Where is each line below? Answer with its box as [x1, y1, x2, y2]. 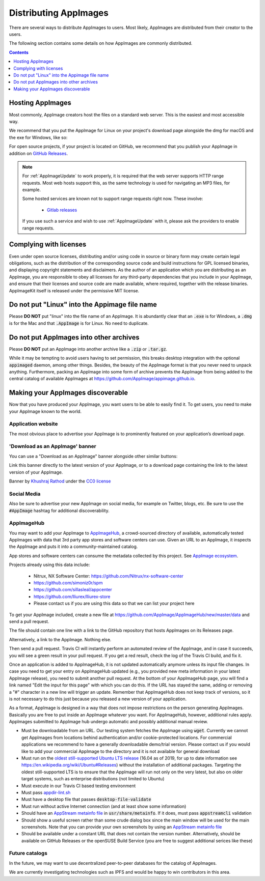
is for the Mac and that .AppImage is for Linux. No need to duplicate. [9, 320, 149, 326]
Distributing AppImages [9, 7, 109, 18]
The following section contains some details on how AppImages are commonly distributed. [9, 40, 192, 46]
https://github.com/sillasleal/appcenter [33, 587, 112, 593]
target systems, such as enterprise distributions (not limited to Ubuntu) [21, 776, 164, 782]
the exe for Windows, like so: [9, 134, 68, 140]
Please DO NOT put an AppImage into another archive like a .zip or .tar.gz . [9, 346, 168, 352]
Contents [9, 49, 29, 55]
